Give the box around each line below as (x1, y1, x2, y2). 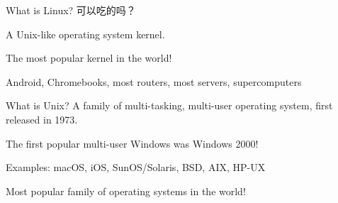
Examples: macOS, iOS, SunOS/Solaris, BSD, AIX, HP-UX (6, 160, 266, 175)
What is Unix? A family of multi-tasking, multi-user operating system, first (6, 98, 333, 113)
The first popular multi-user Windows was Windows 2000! (6, 136, 259, 150)
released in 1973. (6, 111, 78, 126)
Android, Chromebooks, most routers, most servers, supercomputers (6, 74, 302, 89)
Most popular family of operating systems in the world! (6, 183, 246, 198)
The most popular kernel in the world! (6, 50, 172, 65)
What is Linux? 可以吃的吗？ (6, 3, 136, 17)
